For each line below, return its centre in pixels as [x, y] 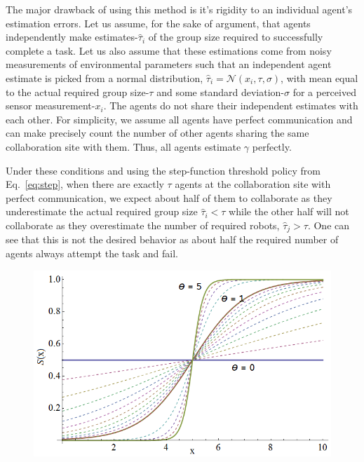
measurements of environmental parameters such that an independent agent [169, 64]
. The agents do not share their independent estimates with [231, 106]
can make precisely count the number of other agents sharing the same [157, 133]
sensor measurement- [50, 106]
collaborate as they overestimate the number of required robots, [143, 225]
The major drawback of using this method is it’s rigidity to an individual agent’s [179, 9]
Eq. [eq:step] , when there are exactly [85, 184]
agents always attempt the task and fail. [92, 253]
